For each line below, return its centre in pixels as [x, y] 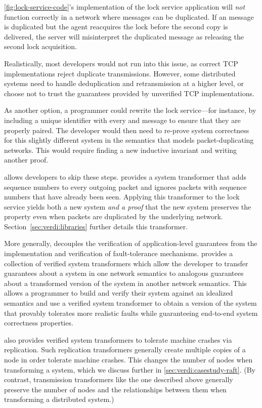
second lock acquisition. [41, 46]
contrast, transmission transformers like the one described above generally [119, 379]
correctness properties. [39, 323]
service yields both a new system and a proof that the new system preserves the [128, 206]
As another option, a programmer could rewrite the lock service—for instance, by [130, 110]
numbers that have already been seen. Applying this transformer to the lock [122, 197]
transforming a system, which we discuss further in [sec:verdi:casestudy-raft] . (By [130, 369]
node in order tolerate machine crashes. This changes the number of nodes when [128, 359]
